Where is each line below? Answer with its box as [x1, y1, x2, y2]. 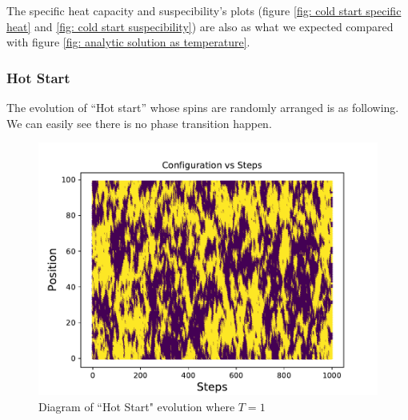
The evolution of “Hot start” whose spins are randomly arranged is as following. [6, 99, 399, 115]
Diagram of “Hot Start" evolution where [38, 398, 235, 414]
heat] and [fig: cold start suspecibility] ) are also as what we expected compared [6, 18, 394, 34]
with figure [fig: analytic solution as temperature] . [6, 34, 250, 50]
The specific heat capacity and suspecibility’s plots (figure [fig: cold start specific [6, 2, 402, 18]
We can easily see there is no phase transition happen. [6, 114, 272, 131]
